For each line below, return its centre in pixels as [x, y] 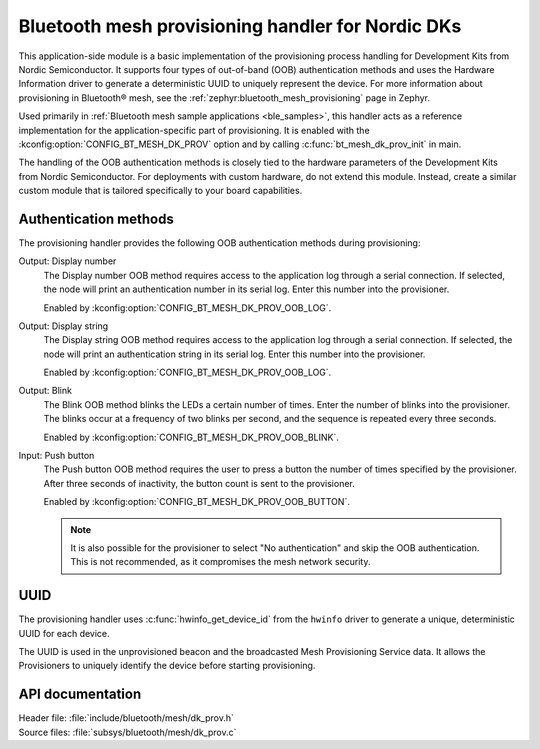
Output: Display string [63, 326]
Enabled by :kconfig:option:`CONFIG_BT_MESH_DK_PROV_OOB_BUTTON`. [196, 502]
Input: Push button [56, 456]
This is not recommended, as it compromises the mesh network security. [220, 562]
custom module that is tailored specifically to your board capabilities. [160, 191]
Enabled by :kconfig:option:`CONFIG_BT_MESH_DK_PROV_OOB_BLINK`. [191, 437]
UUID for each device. [64, 633]
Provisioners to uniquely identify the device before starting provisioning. [167, 666]
